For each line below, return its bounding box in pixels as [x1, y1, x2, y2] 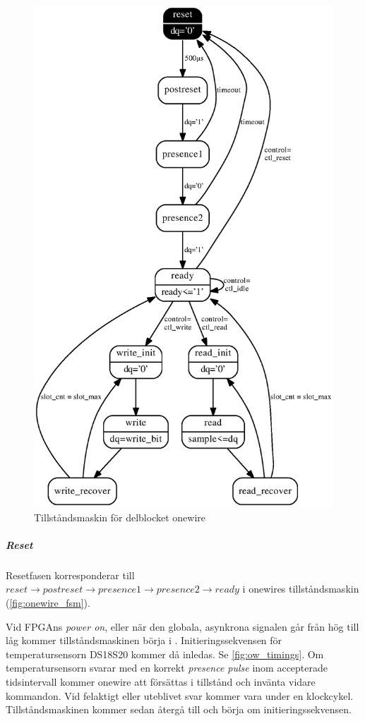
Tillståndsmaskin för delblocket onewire [34, 509, 205, 524]
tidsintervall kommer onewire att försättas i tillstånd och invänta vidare [6, 674, 316, 689]
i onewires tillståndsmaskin [242, 581, 359, 596]
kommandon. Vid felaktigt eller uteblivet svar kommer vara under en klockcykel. [6, 688, 354, 703]
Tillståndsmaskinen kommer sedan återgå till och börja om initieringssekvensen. [6, 702, 352, 717]
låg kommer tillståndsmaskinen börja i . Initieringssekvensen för [6, 633, 282, 648]
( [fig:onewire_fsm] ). [6, 595, 90, 610]
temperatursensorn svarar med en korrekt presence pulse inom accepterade [6, 660, 328, 675]
